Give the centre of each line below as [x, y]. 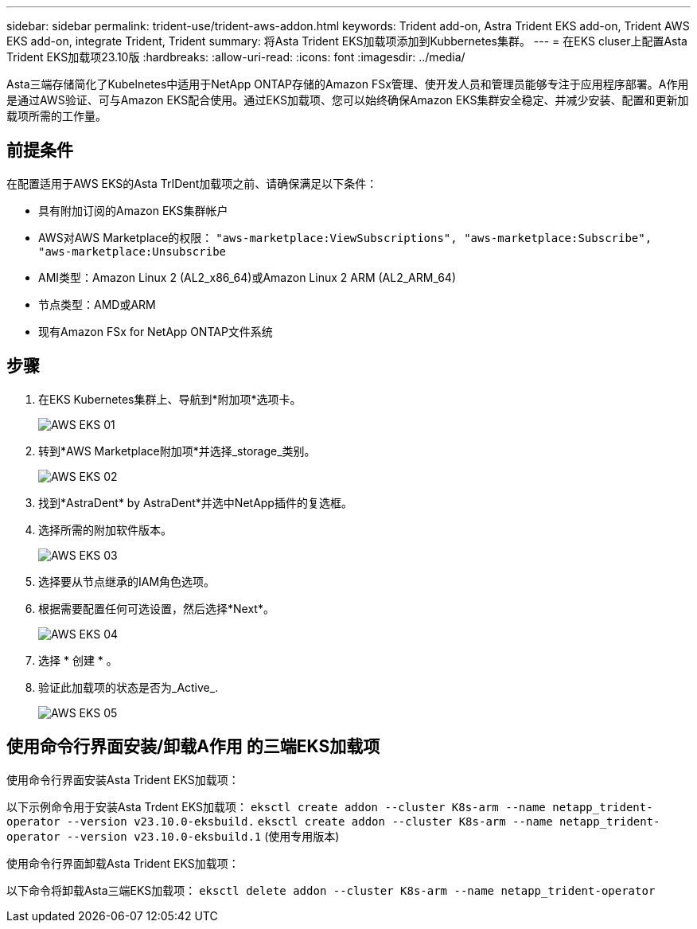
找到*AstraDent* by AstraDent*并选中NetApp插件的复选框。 [195, 502]
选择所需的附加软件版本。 [105, 529]
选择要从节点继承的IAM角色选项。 [127, 581]
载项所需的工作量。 [56, 116]
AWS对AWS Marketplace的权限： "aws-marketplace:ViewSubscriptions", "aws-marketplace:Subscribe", [345, 237]
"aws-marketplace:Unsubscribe [132, 251]
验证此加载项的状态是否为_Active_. [128, 687]
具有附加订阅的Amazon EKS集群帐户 [133, 210]
